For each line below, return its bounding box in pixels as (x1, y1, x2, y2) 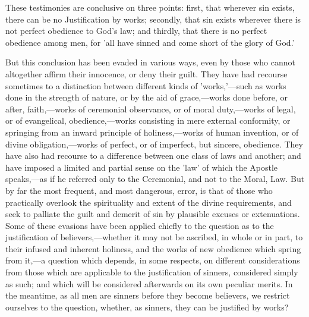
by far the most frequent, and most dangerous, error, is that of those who (5, 184, 273, 196)
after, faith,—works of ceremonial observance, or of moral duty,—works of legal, (5, 102, 296, 115)
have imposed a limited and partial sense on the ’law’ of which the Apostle (5, 161, 278, 173)
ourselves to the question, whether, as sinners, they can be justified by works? (5, 300, 289, 313)
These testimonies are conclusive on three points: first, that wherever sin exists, (5, 1, 295, 13)
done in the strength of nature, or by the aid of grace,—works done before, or (5, 91, 288, 103)
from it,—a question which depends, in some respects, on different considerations (5, 254, 300, 266)
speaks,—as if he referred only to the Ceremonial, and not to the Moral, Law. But (5, 172, 305, 185)
